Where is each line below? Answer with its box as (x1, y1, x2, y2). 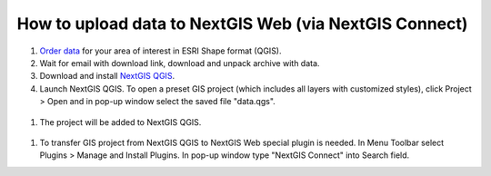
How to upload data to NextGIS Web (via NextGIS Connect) (16, 14, 468, 34)
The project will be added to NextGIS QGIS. (39, 116, 202, 127)
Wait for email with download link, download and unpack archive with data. (39, 57, 320, 68)
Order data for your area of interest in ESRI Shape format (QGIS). (39, 45, 282, 56)
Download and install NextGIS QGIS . (39, 71, 175, 82)
